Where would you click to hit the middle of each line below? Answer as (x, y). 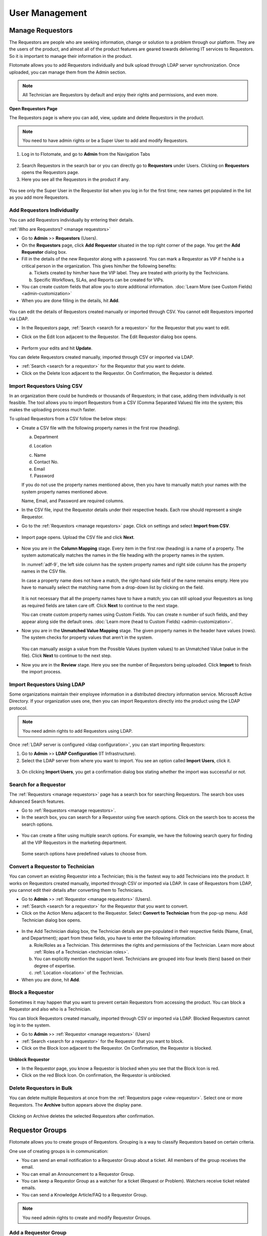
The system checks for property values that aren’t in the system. (87, 637)
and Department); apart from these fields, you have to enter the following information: (109, 938)
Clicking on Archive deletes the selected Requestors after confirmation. (82, 1116)
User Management (48, 13)
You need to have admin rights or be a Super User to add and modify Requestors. (105, 140)
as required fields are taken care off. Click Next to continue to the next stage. (100, 605)
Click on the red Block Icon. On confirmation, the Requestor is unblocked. (96, 1075)
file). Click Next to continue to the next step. (67, 656)
